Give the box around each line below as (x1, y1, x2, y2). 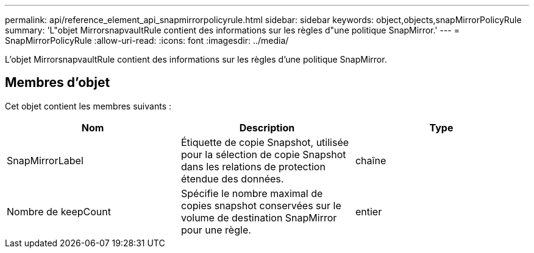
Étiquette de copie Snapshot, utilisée (180, 136, 349, 148)
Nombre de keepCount (7, 205, 111, 218)
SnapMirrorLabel (7, 154, 84, 167)
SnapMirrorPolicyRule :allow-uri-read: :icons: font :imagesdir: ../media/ (5, 35, 289, 46)
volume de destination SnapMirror (180, 211, 337, 224)
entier (355, 205, 382, 218)
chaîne (355, 154, 386, 167)
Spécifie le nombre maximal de (180, 187, 323, 199)
